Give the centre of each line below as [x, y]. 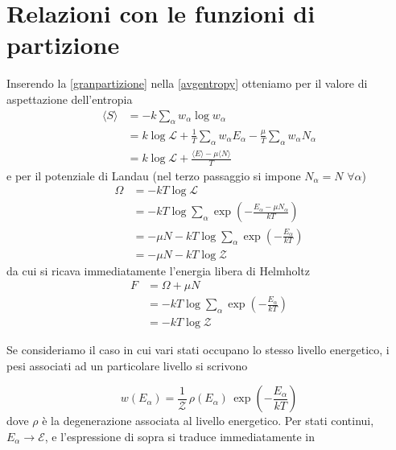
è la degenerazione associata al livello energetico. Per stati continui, [208, 421]
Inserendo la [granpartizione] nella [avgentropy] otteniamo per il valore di [187, 83]
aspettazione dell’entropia [70, 99]
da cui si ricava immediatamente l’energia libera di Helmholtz [159, 270]
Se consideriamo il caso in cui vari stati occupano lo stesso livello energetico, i [198, 350]
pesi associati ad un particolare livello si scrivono [127, 365]
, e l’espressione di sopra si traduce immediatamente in [180, 437]
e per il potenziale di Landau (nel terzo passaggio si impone [154, 175]
